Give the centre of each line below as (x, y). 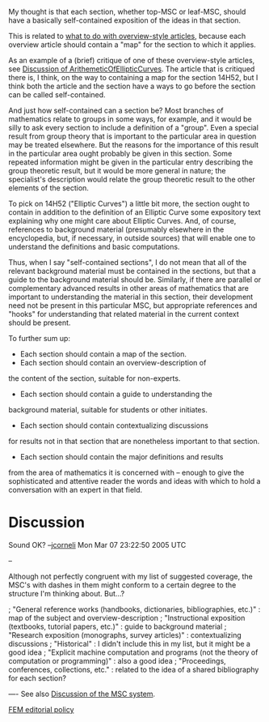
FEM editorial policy (41, 709)
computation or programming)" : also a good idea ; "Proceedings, (117, 660)
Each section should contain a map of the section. (103, 354)
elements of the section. (48, 188)
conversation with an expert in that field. (76, 490)
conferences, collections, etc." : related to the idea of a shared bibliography (134, 669)
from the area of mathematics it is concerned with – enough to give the (126, 472)
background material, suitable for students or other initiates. (108, 410)
